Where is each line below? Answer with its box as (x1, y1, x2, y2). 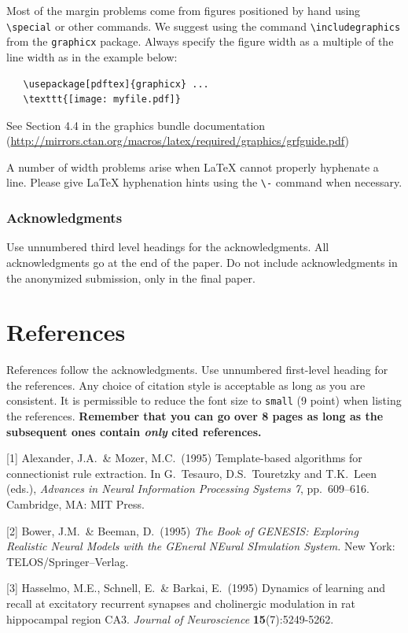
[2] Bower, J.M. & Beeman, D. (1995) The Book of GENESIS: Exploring (6, 522, 358, 539)
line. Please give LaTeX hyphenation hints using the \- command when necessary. (6, 174, 402, 191)
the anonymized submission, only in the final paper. (6, 269, 255, 286)
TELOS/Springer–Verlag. (6, 553, 129, 569)
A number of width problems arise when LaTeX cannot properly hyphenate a (6, 158, 379, 175)
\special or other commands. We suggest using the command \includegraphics (6, 17, 401, 34)
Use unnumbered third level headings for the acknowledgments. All (6, 239, 329, 255)
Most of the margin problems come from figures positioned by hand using (6, 2, 361, 18)
